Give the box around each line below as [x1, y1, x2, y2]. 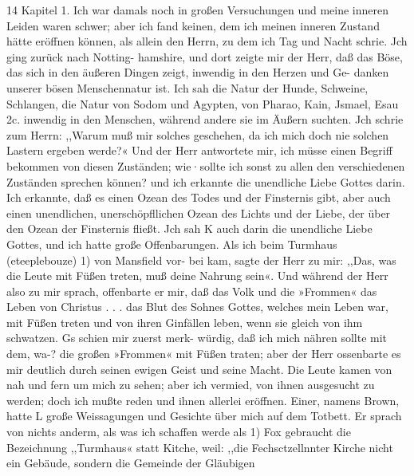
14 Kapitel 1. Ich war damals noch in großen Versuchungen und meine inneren [6, 2, 389, 18]
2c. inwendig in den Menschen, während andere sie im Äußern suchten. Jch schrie [6, 111, 404, 128]
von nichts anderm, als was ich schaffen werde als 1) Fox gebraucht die [6, 423, 351, 440]
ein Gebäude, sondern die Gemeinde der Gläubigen [6, 454, 255, 471]
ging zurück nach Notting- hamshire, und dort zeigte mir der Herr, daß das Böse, [6, 48, 403, 65]
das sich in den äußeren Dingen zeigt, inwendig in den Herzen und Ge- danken [6, 64, 389, 81]
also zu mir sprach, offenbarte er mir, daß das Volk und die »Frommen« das [6, 282, 377, 299]
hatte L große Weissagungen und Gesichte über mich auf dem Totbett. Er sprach [6, 407, 402, 424]
